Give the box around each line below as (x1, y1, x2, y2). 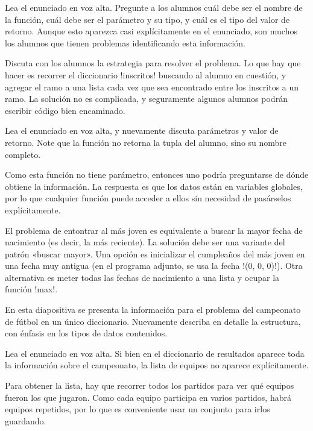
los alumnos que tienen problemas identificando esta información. (5, 36, 246, 49)
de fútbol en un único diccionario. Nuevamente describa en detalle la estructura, (5, 315, 301, 327)
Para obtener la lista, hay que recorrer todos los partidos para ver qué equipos (5, 379, 294, 392)
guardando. (5, 414, 46, 427)
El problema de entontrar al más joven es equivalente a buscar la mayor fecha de (5, 224, 303, 236)
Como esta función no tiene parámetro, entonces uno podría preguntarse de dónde (5, 168, 309, 181)
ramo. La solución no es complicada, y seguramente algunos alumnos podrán (5, 92, 288, 105)
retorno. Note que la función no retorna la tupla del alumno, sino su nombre (5, 136, 287, 148)
